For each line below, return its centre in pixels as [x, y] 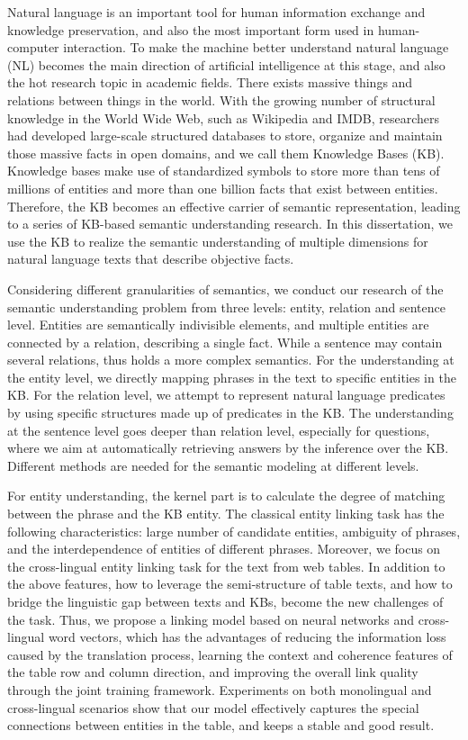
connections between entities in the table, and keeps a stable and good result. [221, 725]
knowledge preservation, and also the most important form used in [191, 29]
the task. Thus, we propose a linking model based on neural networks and [211, 619]
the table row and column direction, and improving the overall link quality [213, 672]
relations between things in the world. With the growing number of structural [221, 99]
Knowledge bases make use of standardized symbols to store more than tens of [224, 171]
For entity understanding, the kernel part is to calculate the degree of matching [226, 496]
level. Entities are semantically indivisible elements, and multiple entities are [218, 325]
